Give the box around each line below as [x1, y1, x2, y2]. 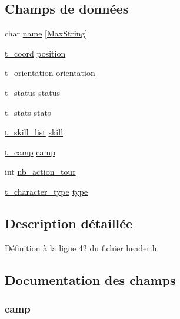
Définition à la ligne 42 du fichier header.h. [5, 241, 159, 254]
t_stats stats [5, 106, 51, 118]
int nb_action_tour [5, 165, 76, 178]
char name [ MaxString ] [5, 27, 88, 39]
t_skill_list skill [5, 126, 64, 138]
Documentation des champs [5, 270, 176, 288]
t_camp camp [5, 145, 55, 158]
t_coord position [5, 46, 66, 59]
